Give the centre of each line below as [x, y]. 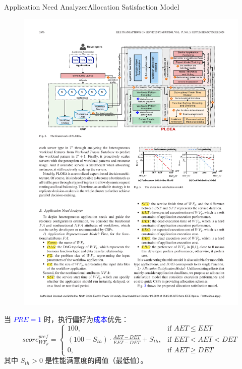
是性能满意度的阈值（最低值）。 [96, 360]
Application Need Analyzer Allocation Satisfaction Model [92, 7]
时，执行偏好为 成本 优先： [86, 319]
